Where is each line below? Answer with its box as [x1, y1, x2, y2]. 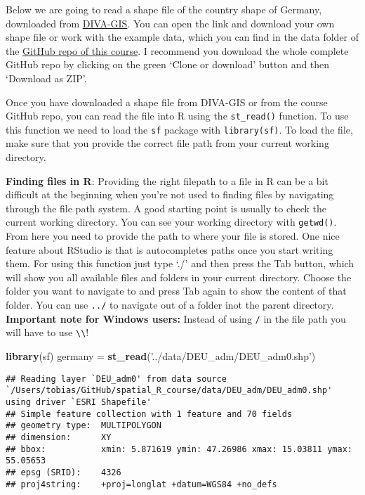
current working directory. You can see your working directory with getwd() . [6, 214, 337, 229]
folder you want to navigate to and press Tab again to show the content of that [6, 283, 347, 298]
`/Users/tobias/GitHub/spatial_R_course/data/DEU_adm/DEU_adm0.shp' [6, 385, 333, 396]
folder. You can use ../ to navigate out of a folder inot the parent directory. [6, 297, 334, 312]
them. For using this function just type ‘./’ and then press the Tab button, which [6, 256, 354, 271]
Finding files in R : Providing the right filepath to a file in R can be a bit [6, 173, 328, 188]
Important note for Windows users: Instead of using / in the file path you [6, 311, 346, 326]
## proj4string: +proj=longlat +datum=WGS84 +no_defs [6, 479, 277, 489]
